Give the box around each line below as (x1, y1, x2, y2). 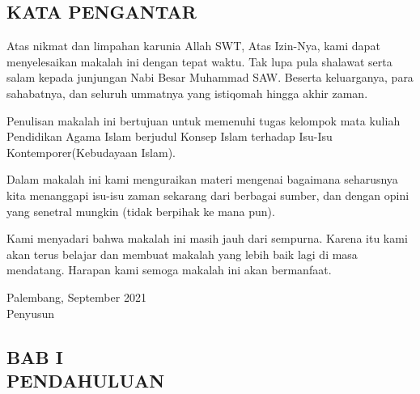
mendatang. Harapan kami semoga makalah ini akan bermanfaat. (6, 261, 332, 278)
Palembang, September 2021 (6, 288, 146, 305)
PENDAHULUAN (6, 367, 165, 392)
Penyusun (6, 304, 55, 321)
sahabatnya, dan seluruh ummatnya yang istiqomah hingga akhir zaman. (6, 84, 368, 101)
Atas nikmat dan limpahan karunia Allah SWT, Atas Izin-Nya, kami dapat (6, 37, 380, 54)
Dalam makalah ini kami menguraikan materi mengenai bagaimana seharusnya (6, 171, 398, 188)
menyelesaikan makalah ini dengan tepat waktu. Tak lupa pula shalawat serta (6, 53, 392, 70)
